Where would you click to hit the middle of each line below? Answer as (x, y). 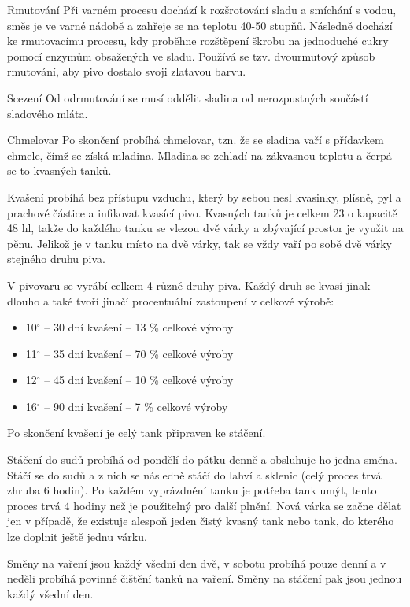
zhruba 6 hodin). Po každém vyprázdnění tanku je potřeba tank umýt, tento (192, 490)
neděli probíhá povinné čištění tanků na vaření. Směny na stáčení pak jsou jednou (205, 578)
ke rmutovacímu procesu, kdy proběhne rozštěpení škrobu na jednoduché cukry (198, 41)
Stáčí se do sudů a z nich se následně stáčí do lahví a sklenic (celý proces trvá (194, 474)
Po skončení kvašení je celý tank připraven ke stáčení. (137, 433)
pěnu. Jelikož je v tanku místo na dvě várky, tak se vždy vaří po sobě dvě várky (199, 243)
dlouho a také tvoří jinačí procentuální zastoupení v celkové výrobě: (171, 300)
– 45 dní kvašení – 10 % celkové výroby (139, 380)
